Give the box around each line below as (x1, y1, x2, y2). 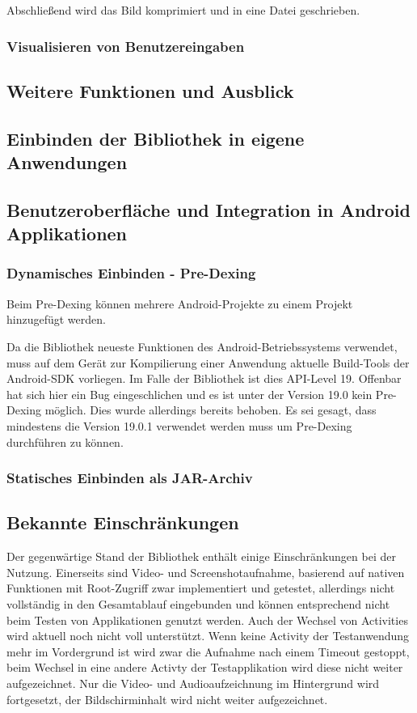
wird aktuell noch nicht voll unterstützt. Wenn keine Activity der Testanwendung (6, 627, 410, 644)
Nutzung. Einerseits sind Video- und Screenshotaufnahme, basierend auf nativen (6, 563, 405, 580)
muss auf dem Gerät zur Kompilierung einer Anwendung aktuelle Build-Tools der (6, 354, 410, 371)
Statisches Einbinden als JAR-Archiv (6, 468, 253, 488)
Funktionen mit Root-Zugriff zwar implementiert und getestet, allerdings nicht (6, 579, 395, 596)
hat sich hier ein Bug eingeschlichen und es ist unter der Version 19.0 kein (6, 385, 373, 402)
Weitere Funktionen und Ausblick (6, 78, 294, 103)
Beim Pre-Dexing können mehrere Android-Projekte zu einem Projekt (6, 295, 353, 312)
